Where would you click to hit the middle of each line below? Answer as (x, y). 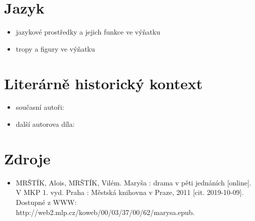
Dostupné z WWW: (46, 202)
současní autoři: (40, 107)
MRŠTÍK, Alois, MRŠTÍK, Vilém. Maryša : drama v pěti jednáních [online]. (134, 182)
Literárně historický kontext (103, 83)
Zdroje (27, 158)
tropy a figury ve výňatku (55, 48)
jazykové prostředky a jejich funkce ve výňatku (88, 32)
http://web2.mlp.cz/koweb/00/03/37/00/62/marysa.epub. (105, 212)
